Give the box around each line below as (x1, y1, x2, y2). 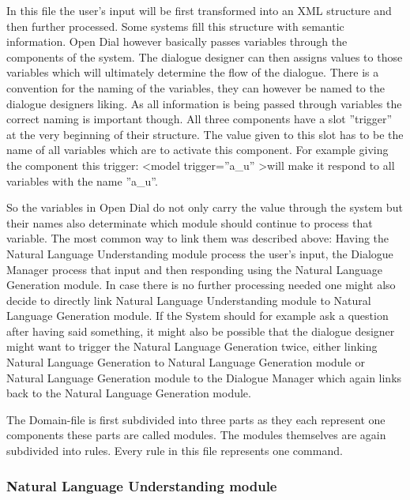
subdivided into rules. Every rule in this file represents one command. (6, 442, 343, 459)
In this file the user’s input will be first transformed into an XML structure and (6, 2, 392, 18)
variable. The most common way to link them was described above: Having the (6, 230, 389, 246)
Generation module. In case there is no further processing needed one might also (6, 276, 396, 293)
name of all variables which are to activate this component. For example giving (6, 141, 389, 158)
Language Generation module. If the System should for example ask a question (6, 307, 389, 324)
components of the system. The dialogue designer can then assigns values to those (6, 48, 403, 65)
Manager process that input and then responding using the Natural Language (6, 261, 382, 277)
